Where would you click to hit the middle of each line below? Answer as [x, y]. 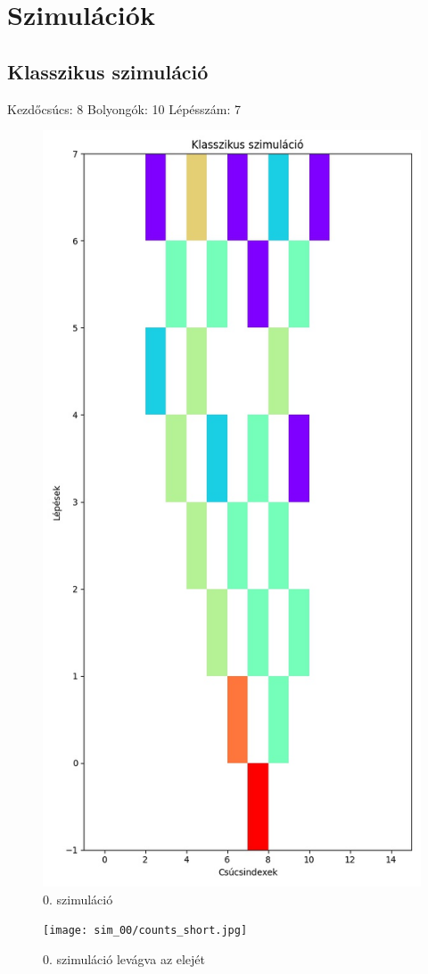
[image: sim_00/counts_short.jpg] [145, 931]
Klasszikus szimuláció [108, 71]
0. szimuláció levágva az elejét [124, 959]
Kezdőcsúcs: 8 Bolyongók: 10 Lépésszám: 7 [124, 108]
